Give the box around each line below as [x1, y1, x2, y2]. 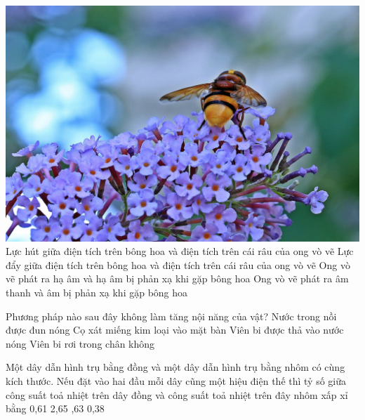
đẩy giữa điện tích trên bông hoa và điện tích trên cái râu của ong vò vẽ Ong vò [6, 257, 350, 272]
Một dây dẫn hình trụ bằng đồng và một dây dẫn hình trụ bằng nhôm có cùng [6, 360, 345, 374]
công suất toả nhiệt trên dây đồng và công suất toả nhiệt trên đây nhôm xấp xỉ [6, 387, 348, 402]
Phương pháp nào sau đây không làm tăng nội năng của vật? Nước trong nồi [6, 308, 337, 323]
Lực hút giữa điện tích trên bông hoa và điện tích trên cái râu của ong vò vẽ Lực [6, 244, 354, 258]
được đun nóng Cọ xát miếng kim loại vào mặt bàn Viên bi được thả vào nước [6, 322, 344, 337]
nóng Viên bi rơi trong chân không [6, 336, 155, 350]
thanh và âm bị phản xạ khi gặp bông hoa [6, 285, 188, 300]
